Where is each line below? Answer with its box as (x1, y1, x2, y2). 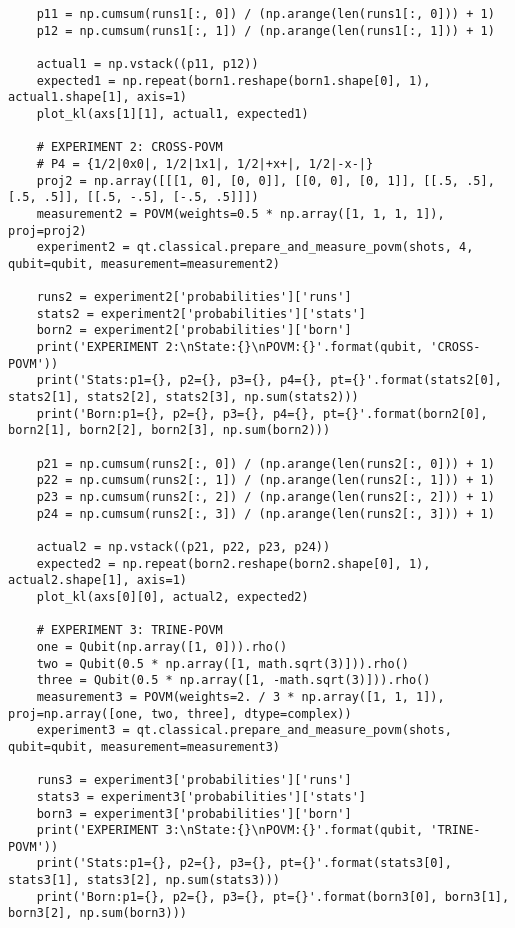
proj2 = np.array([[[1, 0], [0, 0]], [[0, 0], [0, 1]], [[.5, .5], (36, 173, 495, 188)
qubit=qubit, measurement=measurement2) (8, 256, 281, 271)
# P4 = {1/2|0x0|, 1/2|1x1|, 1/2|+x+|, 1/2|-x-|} (36, 156, 374, 171)
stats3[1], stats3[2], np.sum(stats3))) (8, 873, 281, 888)
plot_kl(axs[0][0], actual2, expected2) (36, 589, 309, 604)
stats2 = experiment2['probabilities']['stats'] (36, 306, 366, 321)
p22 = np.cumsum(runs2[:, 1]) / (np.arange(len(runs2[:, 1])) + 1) (36, 473, 495, 488)
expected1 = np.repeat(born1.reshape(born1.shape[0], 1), (36, 73, 431, 88)
